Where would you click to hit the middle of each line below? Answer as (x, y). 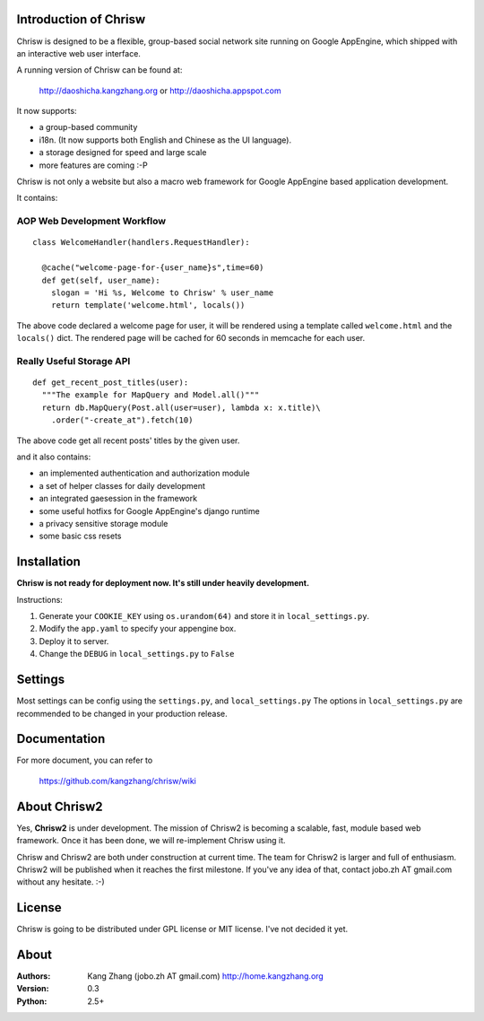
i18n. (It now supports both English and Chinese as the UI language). (165, 140)
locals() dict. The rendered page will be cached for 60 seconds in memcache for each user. (191, 338)
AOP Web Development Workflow (91, 222)
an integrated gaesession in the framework (118, 499)
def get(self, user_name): (101, 280)
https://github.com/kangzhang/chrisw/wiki (118, 781)
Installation (48, 562)
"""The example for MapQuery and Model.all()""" (151, 395)
